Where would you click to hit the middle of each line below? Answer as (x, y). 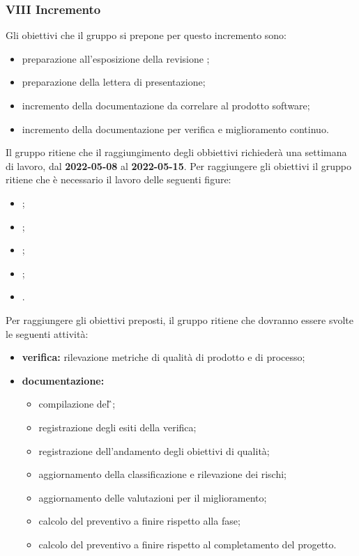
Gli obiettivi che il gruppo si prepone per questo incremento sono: (146, 35)
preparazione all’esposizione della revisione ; (116, 58)
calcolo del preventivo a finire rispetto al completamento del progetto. (188, 544)
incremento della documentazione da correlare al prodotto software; (166, 105)
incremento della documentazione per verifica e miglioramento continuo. (175, 129)
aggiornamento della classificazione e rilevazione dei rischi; (162, 474)
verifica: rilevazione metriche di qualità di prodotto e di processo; (163, 357)
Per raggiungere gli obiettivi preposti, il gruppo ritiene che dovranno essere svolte (179, 319)
